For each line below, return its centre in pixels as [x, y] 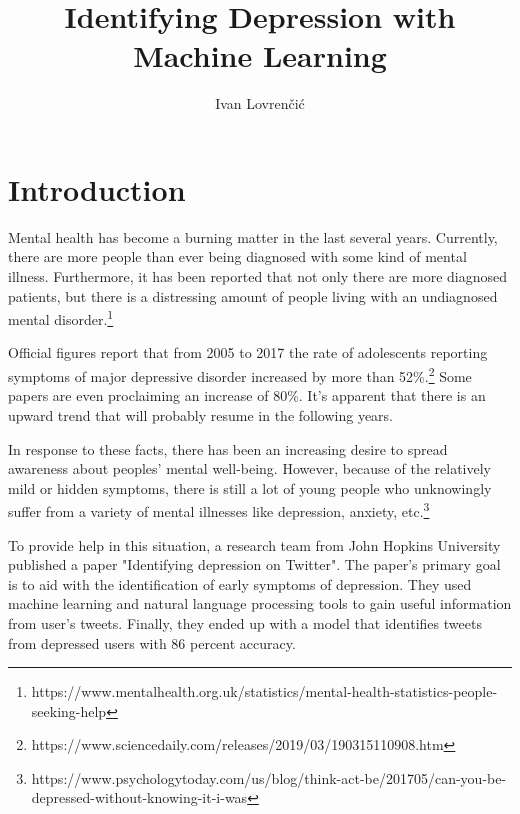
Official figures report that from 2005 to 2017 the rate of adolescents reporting [248, 352]
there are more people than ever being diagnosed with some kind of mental [237, 256]
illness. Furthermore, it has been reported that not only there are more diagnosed [257, 276]
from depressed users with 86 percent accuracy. [152, 642]
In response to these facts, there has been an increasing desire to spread [228, 448]
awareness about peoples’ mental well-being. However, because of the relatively [249, 468]
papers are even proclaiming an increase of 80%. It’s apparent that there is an [247, 395]
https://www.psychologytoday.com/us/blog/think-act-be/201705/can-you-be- [269, 777]
